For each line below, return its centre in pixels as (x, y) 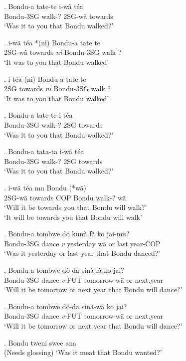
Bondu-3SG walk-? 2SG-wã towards (59, 16)
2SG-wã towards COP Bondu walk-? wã (65, 197)
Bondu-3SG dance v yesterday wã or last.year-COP (82, 243)
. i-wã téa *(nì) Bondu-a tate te (52, 42)
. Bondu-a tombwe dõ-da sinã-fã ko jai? (64, 270)
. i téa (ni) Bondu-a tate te (45, 79)
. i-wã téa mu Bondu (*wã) (45, 187)
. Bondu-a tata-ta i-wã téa (44, 151)
